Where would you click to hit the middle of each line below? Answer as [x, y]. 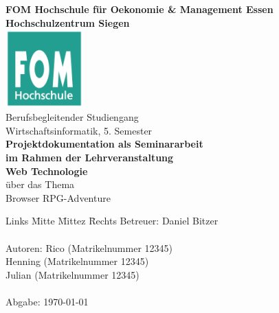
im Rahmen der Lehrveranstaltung [90, 157]
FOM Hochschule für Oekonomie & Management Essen [139, 9]
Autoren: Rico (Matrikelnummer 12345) [89, 247]
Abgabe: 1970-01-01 [47, 301]
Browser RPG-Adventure [58, 197]
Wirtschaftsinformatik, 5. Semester [79, 130]
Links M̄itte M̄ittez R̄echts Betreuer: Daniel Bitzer [112, 221]
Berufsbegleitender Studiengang [72, 117]
